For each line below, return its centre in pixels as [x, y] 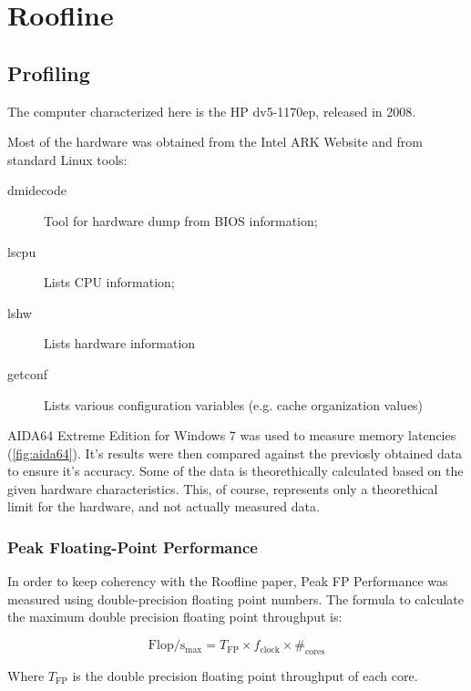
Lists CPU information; [109, 282]
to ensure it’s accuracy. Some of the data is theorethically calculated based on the [235, 471]
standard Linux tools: [67, 159]
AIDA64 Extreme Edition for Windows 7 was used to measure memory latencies [232, 435]
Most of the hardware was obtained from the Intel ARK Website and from [215, 142]
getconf [27, 373]
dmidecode [37, 190]
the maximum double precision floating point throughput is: [175, 617]
